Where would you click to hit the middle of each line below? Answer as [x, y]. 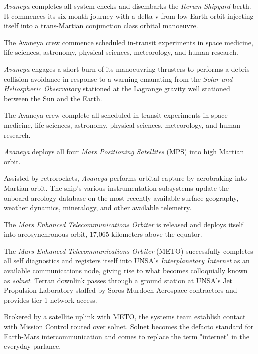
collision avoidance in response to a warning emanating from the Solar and [118, 79]
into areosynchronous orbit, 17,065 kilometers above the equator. [103, 234]
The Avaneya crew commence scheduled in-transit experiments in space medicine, [129, 42]
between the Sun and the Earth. [53, 98]
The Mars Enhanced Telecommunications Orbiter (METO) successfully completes [129, 250]
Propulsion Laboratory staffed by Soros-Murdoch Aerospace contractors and [121, 290]
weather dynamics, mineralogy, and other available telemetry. [98, 207]
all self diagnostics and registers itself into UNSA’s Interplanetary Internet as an [127, 260]
